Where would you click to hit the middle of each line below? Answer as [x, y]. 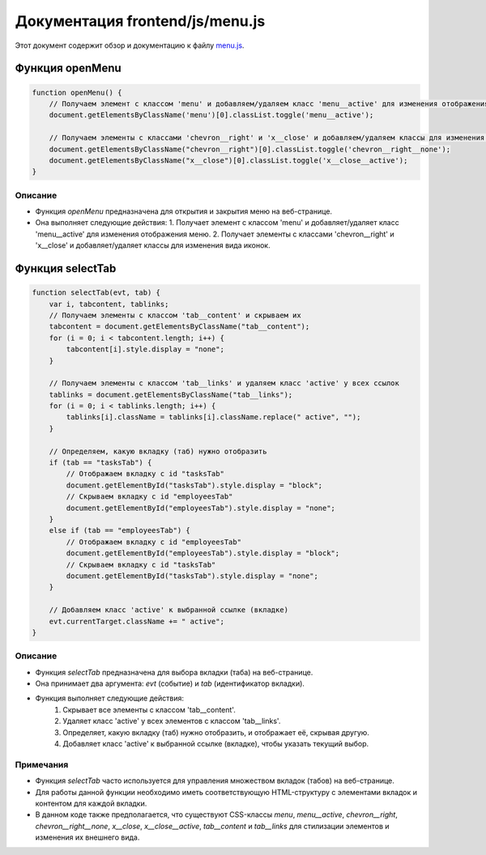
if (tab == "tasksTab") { [100, 463]
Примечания [42, 764]
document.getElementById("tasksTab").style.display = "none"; [192, 576]
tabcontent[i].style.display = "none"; [145, 349]
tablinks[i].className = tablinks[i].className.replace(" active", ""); [213, 417]
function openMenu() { [77, 92]
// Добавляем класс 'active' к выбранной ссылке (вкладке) [169, 610]
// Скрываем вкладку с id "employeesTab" [149, 497]
